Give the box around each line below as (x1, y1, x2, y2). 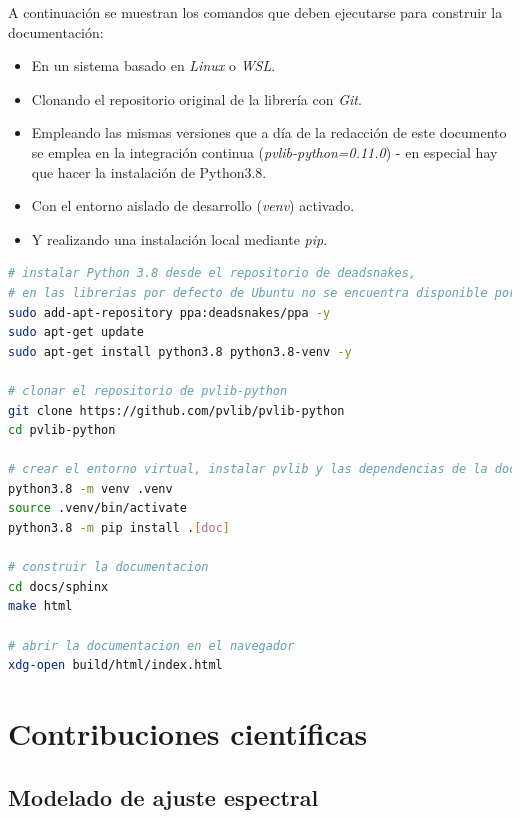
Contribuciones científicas (8, 713, 368, 753)
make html (8, 599, 73, 614)
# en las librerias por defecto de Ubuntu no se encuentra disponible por (8, 285, 517, 300)
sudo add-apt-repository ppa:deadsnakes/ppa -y (8, 305, 331, 320)
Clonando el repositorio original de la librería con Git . (31, 88, 362, 109)
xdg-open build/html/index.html (8, 658, 223, 673)
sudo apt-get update (8, 325, 145, 340)
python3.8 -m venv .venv (8, 481, 173, 496)
